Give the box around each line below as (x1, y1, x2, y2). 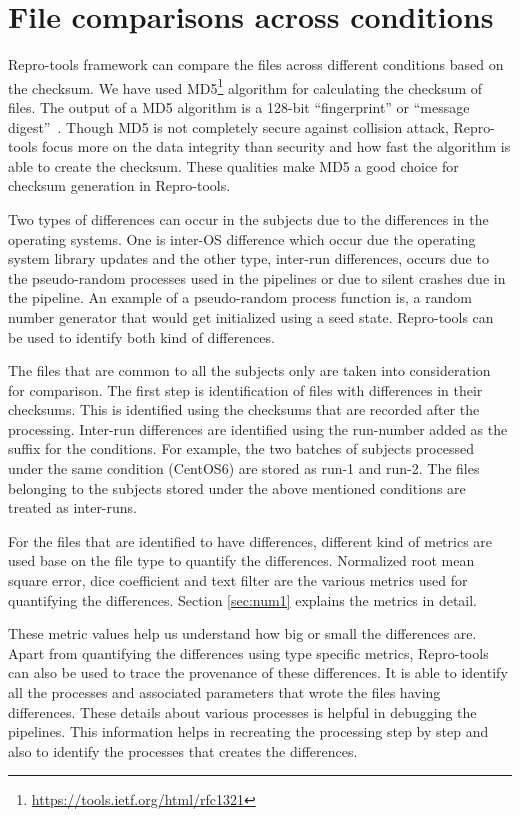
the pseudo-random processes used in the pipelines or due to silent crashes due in (8, 267, 506, 288)
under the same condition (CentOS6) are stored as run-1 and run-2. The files (8, 458, 480, 479)
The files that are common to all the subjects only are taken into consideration (8, 360, 491, 381)
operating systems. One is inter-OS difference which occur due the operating (8, 228, 476, 249)
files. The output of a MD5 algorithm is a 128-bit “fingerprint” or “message (8, 96, 470, 117)
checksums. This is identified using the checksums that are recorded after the (8, 399, 480, 420)
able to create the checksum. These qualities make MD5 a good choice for (8, 155, 459, 176)
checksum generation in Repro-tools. (8, 175, 231, 196)
